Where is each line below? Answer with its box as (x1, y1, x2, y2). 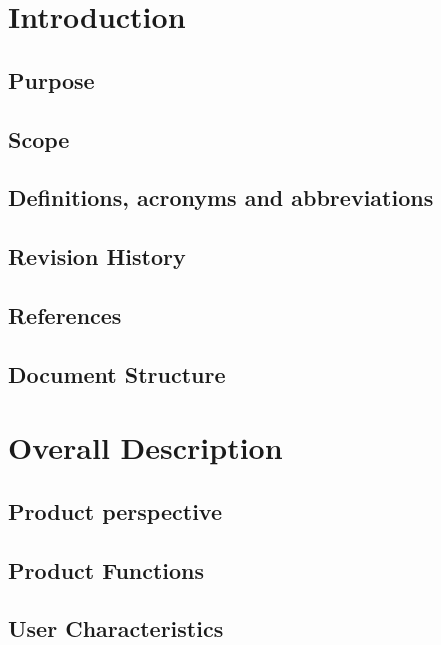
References (8, 299, 122, 330)
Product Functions (8, 554, 205, 585)
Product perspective (8, 495, 222, 526)
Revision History (8, 241, 186, 272)
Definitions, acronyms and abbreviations (8, 182, 434, 213)
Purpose (8, 64, 95, 95)
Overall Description (8, 427, 283, 468)
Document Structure (8, 358, 226, 389)
